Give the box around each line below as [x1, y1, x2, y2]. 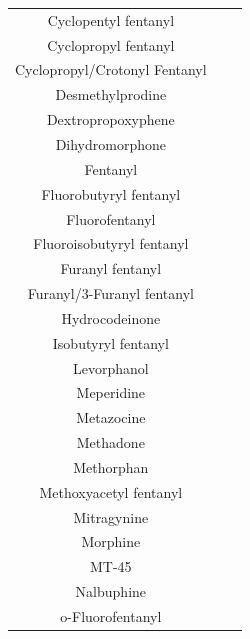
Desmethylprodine [55, 84, 167, 105]
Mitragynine [73, 506, 149, 527]
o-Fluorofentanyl [60, 606, 162, 626]
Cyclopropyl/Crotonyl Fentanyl [15, 59, 207, 80]
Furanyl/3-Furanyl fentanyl [27, 283, 194, 304]
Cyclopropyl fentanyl [47, 34, 175, 55]
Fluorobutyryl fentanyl [41, 183, 181, 204]
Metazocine [76, 407, 146, 428]
